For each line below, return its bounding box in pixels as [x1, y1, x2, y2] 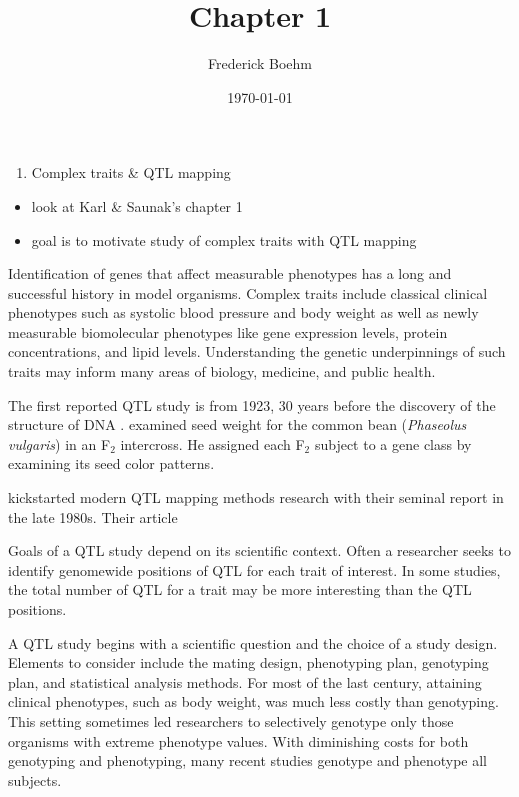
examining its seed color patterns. [8, 453, 215, 474]
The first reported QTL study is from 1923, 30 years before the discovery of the [8, 394, 496, 415]
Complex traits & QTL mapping [31, 162, 231, 183]
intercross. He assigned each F [120, 433, 305, 454]
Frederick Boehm [208, 53, 312, 74]
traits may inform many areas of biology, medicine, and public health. [8, 361, 436, 382]
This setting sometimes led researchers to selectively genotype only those [8, 710, 454, 731]
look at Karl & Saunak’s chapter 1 [31, 195, 243, 216]
